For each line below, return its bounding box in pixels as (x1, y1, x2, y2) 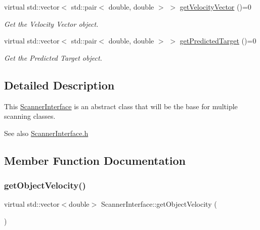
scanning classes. (4, 111, 56, 121)
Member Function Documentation (4, 152, 186, 168)
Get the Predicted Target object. (4, 52, 102, 63)
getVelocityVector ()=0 (180, 2, 251, 12)
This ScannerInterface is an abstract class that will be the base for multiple (4, 101, 238, 111)
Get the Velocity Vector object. (4, 18, 99, 29)
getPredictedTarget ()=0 (180, 35, 256, 46)
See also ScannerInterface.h (4, 127, 89, 138)
